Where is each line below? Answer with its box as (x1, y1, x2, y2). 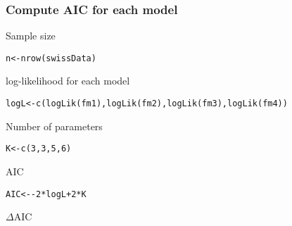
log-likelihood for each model (6, 73, 130, 88)
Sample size (6, 28, 56, 43)
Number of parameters (6, 118, 103, 133)
